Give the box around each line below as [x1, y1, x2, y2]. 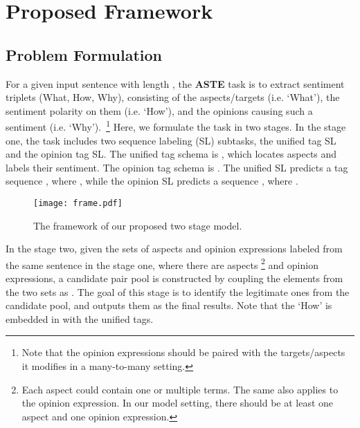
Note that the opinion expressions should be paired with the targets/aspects [21, 345, 345, 360]
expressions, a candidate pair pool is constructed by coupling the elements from [6, 271, 343, 286]
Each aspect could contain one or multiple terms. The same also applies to [21, 382, 339, 396]
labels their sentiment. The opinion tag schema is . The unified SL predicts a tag [6, 160, 348, 174]
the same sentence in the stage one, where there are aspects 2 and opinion [6, 255, 318, 272]
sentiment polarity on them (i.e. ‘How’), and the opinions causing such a [6, 103, 313, 118]
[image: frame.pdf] [33, 198, 123, 208]
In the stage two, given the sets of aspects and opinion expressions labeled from [6, 241, 343, 256]
